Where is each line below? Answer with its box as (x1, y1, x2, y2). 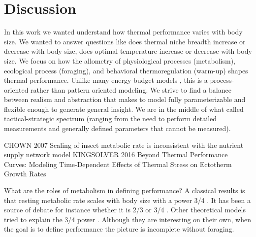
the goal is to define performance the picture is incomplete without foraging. (4, 224, 234, 234)
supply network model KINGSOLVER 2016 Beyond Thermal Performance (4, 149, 228, 160)
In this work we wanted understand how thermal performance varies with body (4, 27, 243, 37)
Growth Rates (4, 169, 46, 179)
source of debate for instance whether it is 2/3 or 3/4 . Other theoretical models (4, 204, 246, 215)
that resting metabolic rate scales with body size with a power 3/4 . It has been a (4, 195, 251, 205)
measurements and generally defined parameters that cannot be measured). (4, 123, 231, 134)
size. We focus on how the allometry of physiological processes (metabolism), (4, 55, 235, 66)
